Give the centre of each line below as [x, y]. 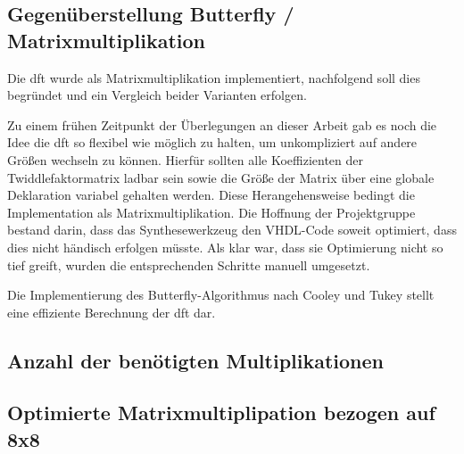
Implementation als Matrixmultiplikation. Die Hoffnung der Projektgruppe [211, 212]
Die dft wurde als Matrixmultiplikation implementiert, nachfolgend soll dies [214, 77]
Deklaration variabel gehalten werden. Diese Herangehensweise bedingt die [211, 195]
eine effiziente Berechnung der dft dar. [112, 312]
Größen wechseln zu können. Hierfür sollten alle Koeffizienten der [185, 159]
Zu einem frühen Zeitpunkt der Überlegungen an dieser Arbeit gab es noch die [222, 124]
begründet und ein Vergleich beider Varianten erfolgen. [157, 95]
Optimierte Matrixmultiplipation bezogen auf [221, 413]
